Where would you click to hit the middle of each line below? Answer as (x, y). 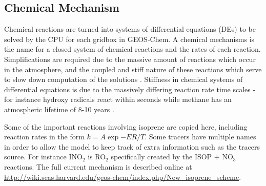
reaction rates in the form (44, 137)
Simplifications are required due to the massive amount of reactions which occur (130, 59)
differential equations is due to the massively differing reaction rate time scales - (130, 89)
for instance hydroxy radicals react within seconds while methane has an (118, 99)
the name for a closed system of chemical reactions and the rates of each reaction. (132, 49)
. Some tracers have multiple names (200, 137)
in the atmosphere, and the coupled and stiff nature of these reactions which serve (133, 69)
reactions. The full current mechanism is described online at (98, 166)
